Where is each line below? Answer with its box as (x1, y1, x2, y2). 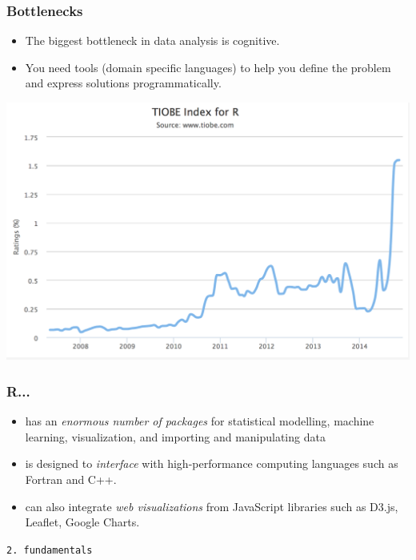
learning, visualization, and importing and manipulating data (25, 428, 326, 445)
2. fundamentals (6, 544, 93, 556)
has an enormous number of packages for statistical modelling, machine (25, 413, 374, 429)
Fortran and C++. (25, 470, 117, 487)
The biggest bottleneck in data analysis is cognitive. (25, 32, 280, 49)
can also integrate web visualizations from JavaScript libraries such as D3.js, (25, 498, 398, 514)
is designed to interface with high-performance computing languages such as (25, 455, 398, 472)
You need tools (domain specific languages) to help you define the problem (25, 58, 391, 75)
